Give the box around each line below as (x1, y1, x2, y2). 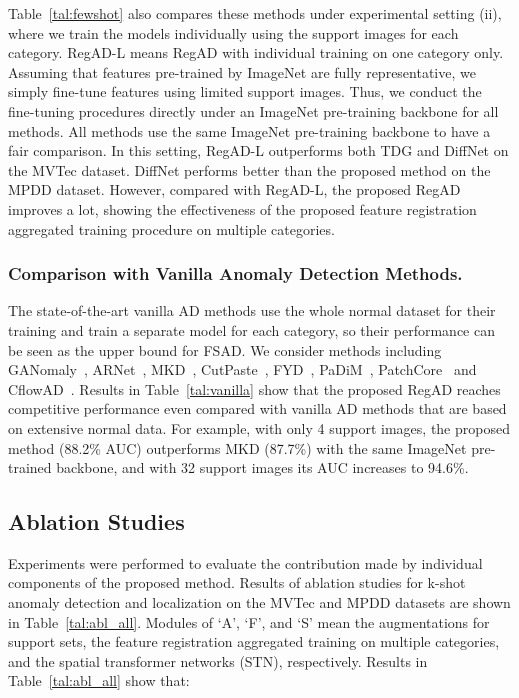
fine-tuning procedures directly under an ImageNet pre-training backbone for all (8, 100, 499, 121)
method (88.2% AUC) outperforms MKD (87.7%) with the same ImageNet (8, 437, 467, 458)
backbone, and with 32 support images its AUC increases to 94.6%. (56, 457, 469, 478)
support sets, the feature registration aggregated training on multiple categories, (8, 631, 500, 652)
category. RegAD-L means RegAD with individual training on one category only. (8, 42, 504, 63)
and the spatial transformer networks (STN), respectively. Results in (8, 650, 428, 671)
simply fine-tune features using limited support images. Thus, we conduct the (8, 81, 482, 102)
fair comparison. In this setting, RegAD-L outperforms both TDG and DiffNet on (8, 140, 509, 161)
